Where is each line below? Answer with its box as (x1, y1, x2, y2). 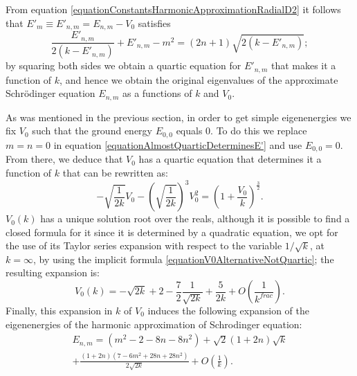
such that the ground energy (32, 123, 152, 138)
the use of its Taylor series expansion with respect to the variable (6, 238, 282, 253)
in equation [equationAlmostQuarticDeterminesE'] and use (53, 137, 302, 152)
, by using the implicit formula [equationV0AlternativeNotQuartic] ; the (33, 251, 334, 266)
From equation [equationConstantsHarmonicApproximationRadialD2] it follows (6, 2, 341, 16)
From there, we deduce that (6, 152, 123, 166)
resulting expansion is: (6, 265, 100, 280)
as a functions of (122, 86, 192, 100)
